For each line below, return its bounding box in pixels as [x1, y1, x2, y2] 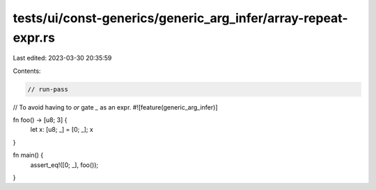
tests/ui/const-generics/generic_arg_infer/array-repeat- [13, 10, 348, 26]
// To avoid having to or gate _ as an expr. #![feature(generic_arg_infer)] [13, 103, 218, 111]
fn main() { [13, 151, 44, 159]
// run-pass [27, 85, 69, 93]
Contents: [13, 67, 41, 75]
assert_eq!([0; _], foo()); [30, 160, 99, 169]
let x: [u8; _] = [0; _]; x [30, 126, 93, 134]
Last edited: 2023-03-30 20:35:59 [13, 54, 112, 62]
